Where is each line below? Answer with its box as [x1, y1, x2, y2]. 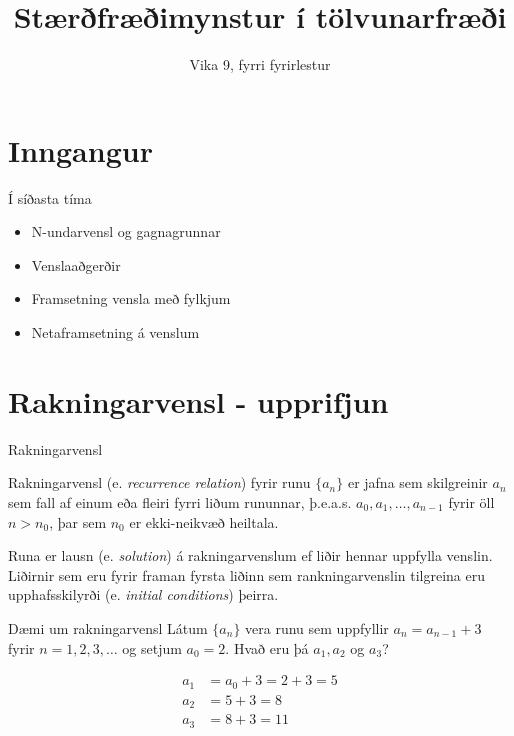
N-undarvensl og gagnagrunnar [31, 221, 221, 242]
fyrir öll [448, 491, 495, 512]
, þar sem [49, 511, 107, 532]
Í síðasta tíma [8, 187, 92, 208]
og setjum [122, 637, 182, 658]
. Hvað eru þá [225, 637, 309, 658]
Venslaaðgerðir [31, 254, 121, 275]
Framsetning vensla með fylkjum [31, 288, 231, 309]
